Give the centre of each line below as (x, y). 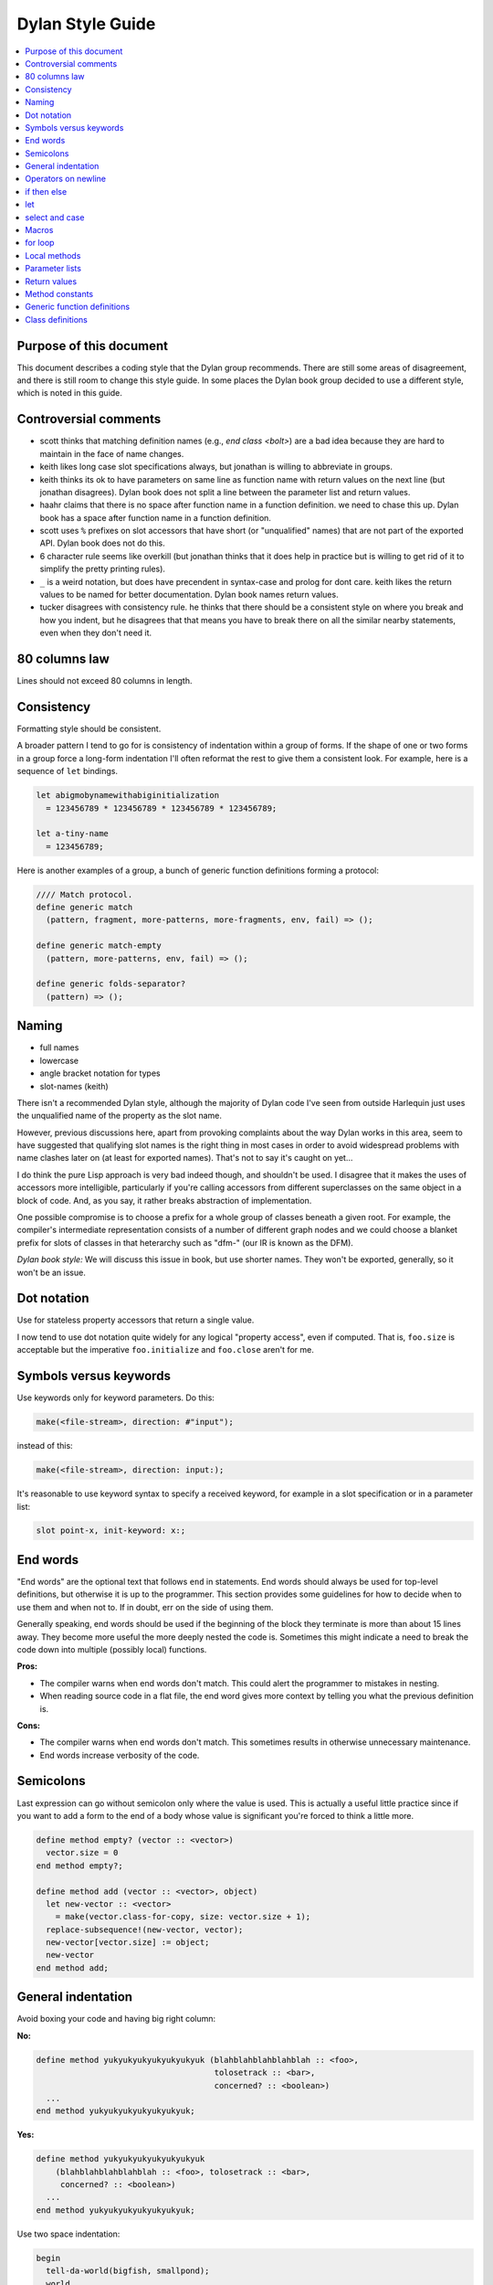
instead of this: (45, 1446)
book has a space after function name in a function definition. (155, 517)
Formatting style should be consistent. (89, 729)
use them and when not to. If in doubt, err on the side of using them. (145, 1607)
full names (59, 1047)
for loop (40, 243)
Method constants (59, 293)
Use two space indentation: (68, 2234)
